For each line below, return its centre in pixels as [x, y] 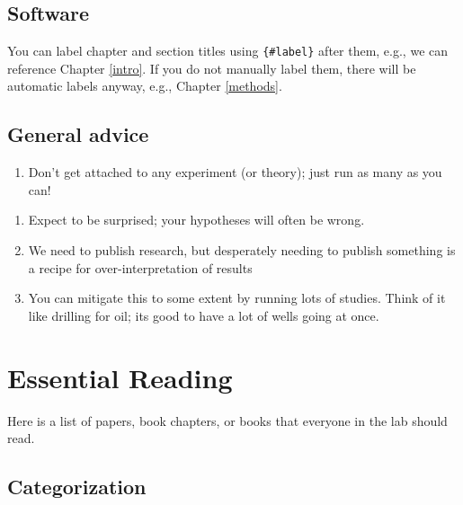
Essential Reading [120, 377]
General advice [78, 134]
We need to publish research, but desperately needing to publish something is [242, 250]
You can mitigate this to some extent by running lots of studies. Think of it [237, 298]
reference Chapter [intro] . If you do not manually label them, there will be [212, 68]
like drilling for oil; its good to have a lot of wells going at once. [204, 315]
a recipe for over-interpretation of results [140, 267]
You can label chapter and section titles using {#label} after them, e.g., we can [228, 51]
